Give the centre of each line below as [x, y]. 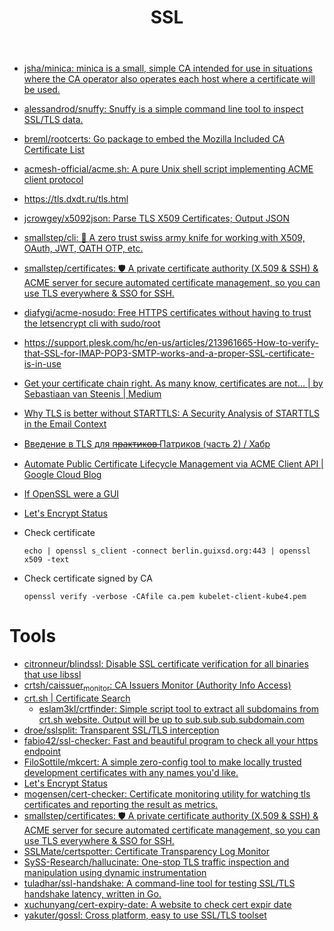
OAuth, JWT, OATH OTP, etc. [83, 248]
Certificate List [54, 150]
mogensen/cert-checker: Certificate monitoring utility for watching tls [167, 793]
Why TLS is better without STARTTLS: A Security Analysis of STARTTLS [172, 413]
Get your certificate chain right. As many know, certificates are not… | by [173, 383]
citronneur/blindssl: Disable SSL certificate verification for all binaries [166, 664]
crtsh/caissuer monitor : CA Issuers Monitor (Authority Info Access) [157, 686]
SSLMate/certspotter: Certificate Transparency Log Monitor [146, 851]
